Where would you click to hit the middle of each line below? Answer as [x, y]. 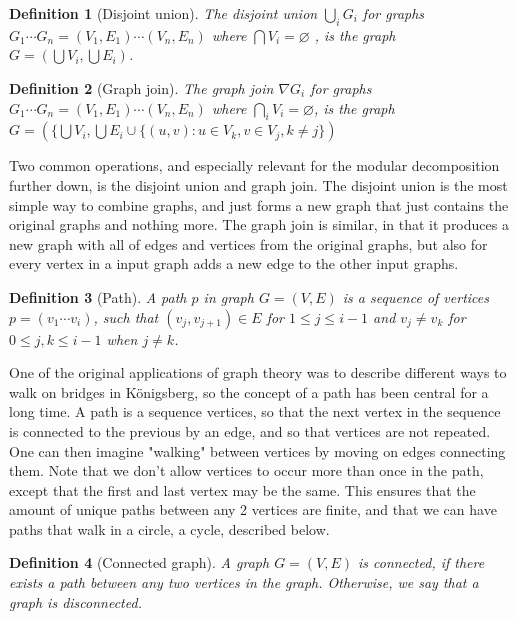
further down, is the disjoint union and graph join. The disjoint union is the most [258, 184]
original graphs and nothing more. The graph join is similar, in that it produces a [259, 224]
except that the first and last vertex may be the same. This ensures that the [242, 489]
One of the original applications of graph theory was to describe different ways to [258, 372]
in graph [228, 296]
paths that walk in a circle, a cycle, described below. [169, 528]
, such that [126, 316]
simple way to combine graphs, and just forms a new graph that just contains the [259, 204]
